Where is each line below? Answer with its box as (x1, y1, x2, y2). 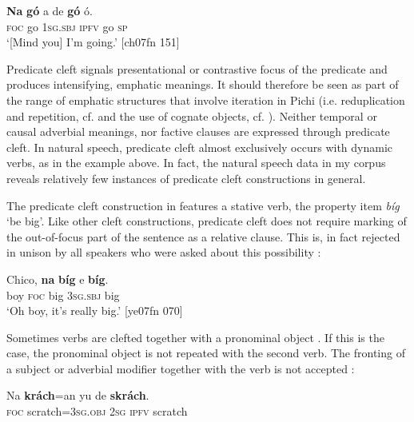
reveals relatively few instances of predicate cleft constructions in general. (6, 169, 366, 186)
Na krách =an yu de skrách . (6, 387, 149, 404)
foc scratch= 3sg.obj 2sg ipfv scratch (6, 403, 188, 420)
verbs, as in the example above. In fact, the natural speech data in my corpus (6, 154, 386, 171)
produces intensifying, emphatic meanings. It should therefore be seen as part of (6, 76, 399, 93)
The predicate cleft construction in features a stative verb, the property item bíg (6, 197, 400, 213)
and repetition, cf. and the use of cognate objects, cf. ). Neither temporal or (6, 107, 377, 124)
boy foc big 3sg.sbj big (6, 286, 120, 303)
